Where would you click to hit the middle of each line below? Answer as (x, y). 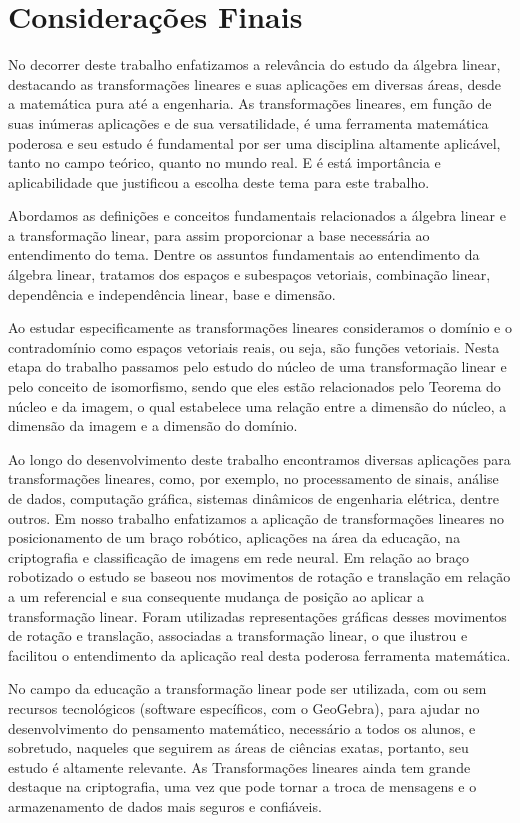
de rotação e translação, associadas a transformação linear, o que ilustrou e (238, 635)
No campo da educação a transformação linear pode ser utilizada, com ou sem (247, 688)
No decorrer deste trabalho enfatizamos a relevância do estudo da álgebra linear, (254, 64)
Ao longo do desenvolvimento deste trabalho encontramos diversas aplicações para (259, 458)
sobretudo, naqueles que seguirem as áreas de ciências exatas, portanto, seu (238, 747)
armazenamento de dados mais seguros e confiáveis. (165, 805)
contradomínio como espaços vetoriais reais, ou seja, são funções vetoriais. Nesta (254, 346)
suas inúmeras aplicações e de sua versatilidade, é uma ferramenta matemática (248, 122)
